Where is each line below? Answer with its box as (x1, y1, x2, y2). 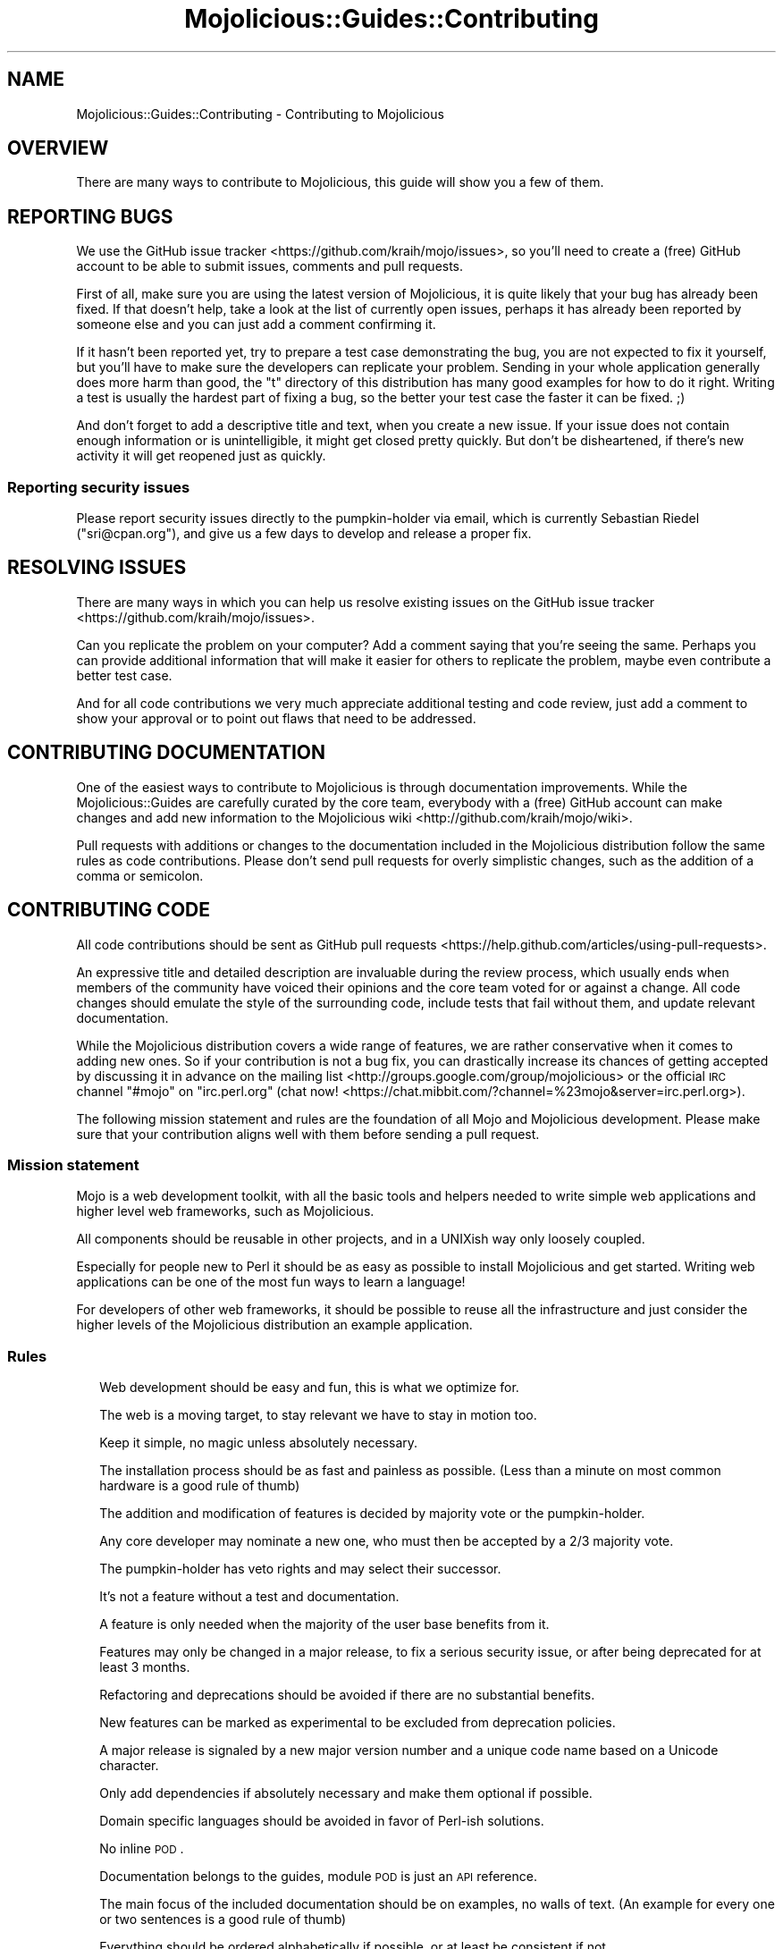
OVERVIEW (7, 137, 109, 160)
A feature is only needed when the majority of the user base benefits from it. (99, 1616, 550, 1633)
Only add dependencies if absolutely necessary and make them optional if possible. (99, 1785, 593, 1801)
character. (99, 1758, 159, 1774)
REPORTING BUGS (7, 205, 173, 228)
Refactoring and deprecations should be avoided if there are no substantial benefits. (99, 1687, 595, 1703)
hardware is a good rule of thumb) (99, 1478, 300, 1494)
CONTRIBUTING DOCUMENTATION (7, 741, 325, 764)
